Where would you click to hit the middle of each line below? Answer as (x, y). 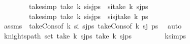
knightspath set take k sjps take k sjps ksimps (95, 35)
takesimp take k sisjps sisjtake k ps (88, 16)
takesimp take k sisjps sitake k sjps (88, 6)
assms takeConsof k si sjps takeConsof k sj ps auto (93, 26)
